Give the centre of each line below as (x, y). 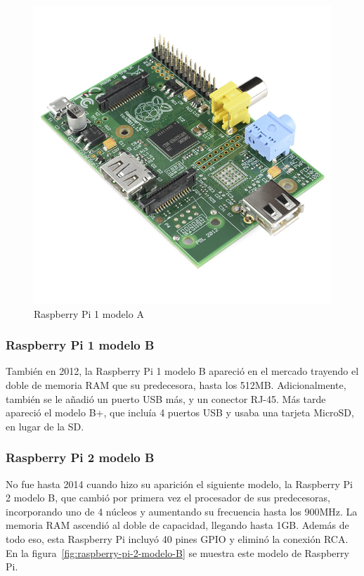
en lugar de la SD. (45, 426)
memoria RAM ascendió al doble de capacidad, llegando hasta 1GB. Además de (177, 525)
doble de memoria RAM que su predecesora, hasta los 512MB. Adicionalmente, (176, 385)
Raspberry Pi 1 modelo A (89, 313)
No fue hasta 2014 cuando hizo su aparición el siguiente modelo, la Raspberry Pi (179, 484)
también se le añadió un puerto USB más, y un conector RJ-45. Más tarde (166, 398)
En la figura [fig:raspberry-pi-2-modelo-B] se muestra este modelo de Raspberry (177, 552)
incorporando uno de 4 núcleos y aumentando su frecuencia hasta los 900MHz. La (182, 511)
